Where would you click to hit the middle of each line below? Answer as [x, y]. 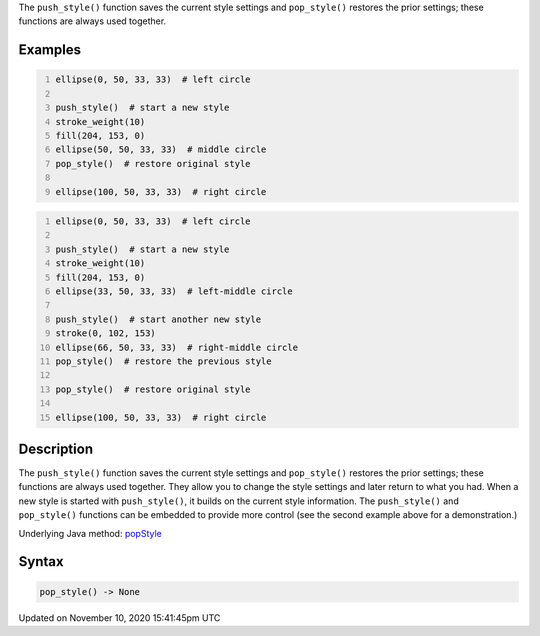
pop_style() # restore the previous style [163, 361]
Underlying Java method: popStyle [90, 533]
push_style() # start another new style [158, 319]
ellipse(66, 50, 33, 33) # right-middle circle [177, 347]
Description [56, 448]
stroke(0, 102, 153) [106, 333]
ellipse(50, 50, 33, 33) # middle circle [161, 149]
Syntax [41, 561]
